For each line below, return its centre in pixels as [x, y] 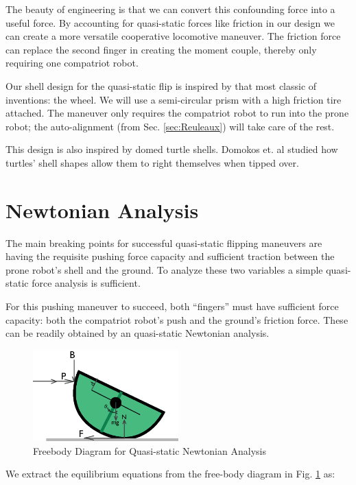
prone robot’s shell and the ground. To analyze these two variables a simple [164, 269]
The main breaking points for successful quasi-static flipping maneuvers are [164, 242]
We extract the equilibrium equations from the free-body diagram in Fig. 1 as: [170, 474]
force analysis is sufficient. [86, 283]
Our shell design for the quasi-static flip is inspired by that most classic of [161, 85]
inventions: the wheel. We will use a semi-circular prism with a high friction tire [174, 99]
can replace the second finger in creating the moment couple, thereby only [161, 49]
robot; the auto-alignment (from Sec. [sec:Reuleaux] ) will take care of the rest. [170, 126]
